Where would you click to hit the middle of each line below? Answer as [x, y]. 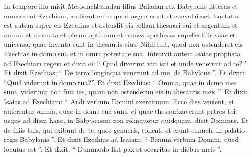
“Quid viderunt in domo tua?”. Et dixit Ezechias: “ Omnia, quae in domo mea [121, 82]
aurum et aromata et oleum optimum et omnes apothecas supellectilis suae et [120, 34]
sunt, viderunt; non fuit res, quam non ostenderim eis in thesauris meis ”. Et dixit [126, 92]
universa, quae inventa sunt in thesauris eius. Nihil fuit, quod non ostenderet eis [123, 44]
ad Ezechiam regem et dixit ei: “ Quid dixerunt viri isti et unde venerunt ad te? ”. [126, 63]
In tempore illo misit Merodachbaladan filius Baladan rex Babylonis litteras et [121, 6]
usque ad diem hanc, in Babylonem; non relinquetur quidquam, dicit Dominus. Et [126, 120]
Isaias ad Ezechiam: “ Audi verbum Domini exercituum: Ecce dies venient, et [119, 101]
